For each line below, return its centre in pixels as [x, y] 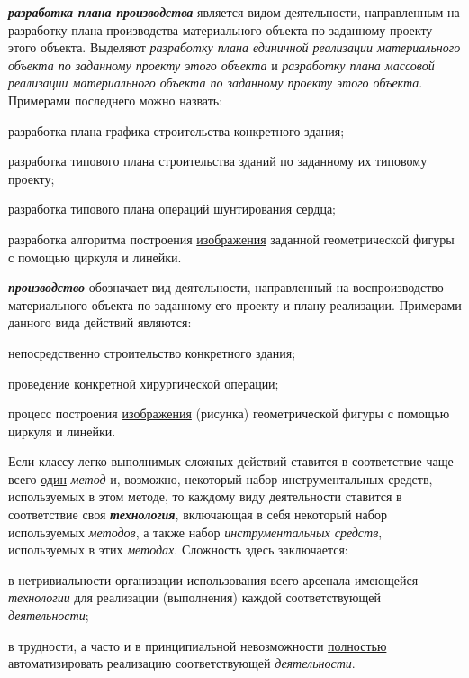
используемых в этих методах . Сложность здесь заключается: [178, 550]
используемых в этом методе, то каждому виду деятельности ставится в [205, 496]
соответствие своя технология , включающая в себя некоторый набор [198, 514]
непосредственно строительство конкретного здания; [152, 352]
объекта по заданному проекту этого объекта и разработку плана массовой [221, 64]
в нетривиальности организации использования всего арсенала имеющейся [213, 579]
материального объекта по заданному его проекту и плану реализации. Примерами [235, 304]
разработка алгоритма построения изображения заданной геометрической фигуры [231, 238]
